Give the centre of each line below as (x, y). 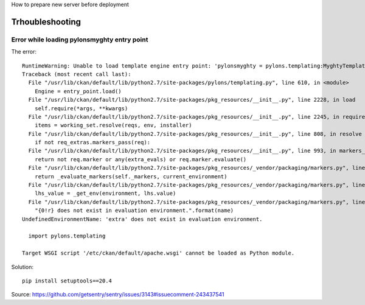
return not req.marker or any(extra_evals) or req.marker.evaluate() (141, 159)
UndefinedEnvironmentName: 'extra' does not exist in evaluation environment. (142, 219)
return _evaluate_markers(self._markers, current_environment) (131, 176)
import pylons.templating (67, 236)
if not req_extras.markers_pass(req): (92, 142)
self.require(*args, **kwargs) (81, 108)
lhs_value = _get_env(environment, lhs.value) (105, 194)
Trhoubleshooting (46, 22)
